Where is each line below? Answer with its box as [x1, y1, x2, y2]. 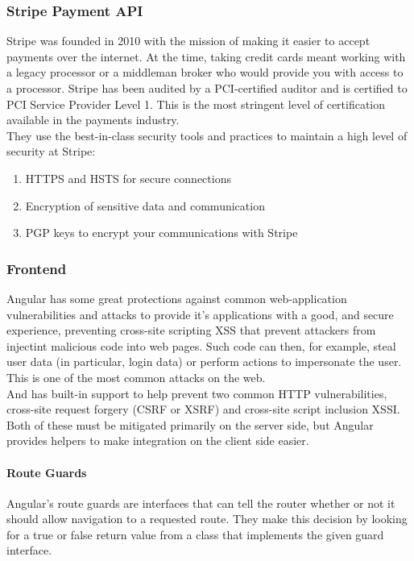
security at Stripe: [6, 143, 96, 160]
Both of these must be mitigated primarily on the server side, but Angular [6, 416, 374, 433]
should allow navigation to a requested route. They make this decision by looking [6, 510, 408, 527]
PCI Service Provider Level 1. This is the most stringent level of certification [6, 95, 386, 112]
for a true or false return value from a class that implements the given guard [6, 526, 384, 542]
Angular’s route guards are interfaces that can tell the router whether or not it [6, 494, 395, 511]
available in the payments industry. [6, 111, 180, 128]
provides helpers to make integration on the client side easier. [6, 432, 309, 449]
